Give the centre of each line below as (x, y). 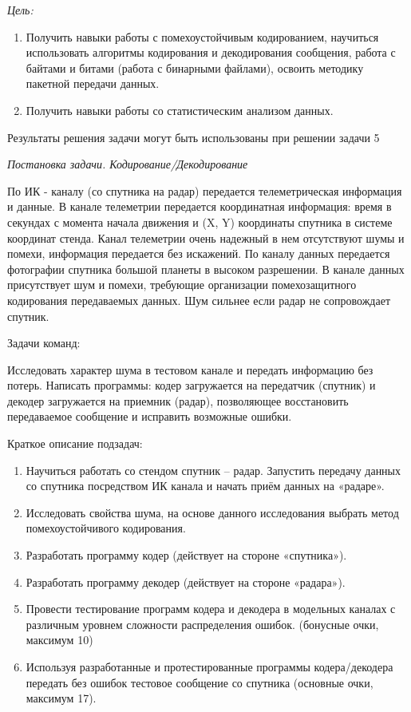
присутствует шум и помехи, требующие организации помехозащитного (182, 285)
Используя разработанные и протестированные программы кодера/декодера (209, 667)
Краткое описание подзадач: (75, 443)
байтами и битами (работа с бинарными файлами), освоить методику (195, 67)
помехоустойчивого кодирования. (106, 528)
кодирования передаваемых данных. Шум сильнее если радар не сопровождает (199, 300)
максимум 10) (59, 640)
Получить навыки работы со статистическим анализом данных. (180, 110)
